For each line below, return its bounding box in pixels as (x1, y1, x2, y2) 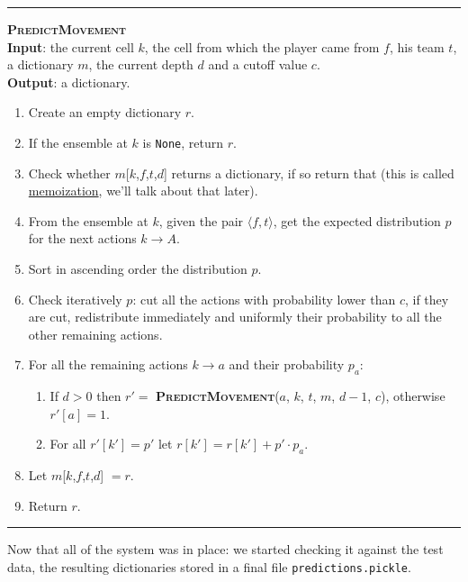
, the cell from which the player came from (144, 37, 380, 56)
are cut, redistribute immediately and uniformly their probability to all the (28, 307, 442, 326)
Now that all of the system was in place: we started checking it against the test (7, 540, 444, 559)
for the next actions (28, 229, 137, 248)
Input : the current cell (7, 37, 134, 56)
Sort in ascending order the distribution (28, 259, 247, 277)
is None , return (142, 132, 224, 151)
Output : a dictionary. (7, 72, 130, 91)
